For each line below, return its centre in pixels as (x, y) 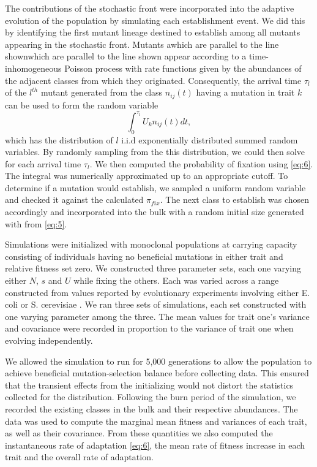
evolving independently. (49, 340)
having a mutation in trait (245, 92)
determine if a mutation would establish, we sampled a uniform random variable (155, 187)
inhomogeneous (33, 68)
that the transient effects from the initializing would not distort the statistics (149, 385)
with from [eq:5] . (36, 223)
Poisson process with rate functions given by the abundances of (183, 68)
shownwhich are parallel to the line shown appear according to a (126, 56)
